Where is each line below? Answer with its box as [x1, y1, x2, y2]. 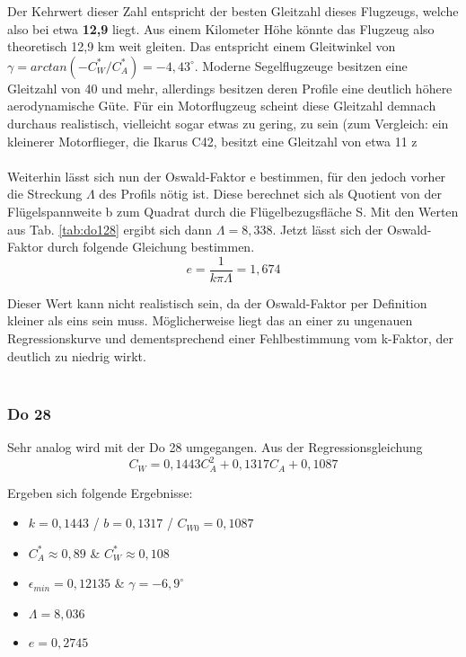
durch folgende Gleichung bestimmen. [47, 237, 255, 256]
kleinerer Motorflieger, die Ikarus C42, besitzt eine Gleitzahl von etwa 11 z [7, 131, 418, 150]
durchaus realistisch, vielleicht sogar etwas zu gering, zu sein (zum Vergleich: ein [7, 113, 449, 132]
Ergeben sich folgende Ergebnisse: [7, 483, 193, 502]
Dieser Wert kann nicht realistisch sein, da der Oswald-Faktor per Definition [7, 293, 427, 312]
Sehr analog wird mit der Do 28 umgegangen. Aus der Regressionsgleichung [7, 437, 423, 456]
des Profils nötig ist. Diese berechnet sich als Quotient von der [99, 184, 442, 203]
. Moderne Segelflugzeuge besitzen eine [194, 56, 408, 75]
